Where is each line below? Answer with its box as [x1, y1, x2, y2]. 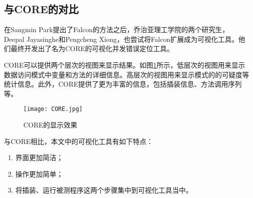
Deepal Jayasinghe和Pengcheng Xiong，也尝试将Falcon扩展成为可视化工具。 [4, 34, 238, 44]
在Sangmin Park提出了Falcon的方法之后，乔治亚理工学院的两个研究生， [4, 24, 229, 35]
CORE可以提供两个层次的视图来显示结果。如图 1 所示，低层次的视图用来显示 [4, 59, 245, 70]
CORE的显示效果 [23, 120, 77, 130]
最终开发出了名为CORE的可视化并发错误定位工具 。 [10, 43, 174, 54]
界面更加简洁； [15, 152, 63, 162]
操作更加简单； [15, 168, 63, 179]
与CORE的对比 [4, 1, 79, 17]
